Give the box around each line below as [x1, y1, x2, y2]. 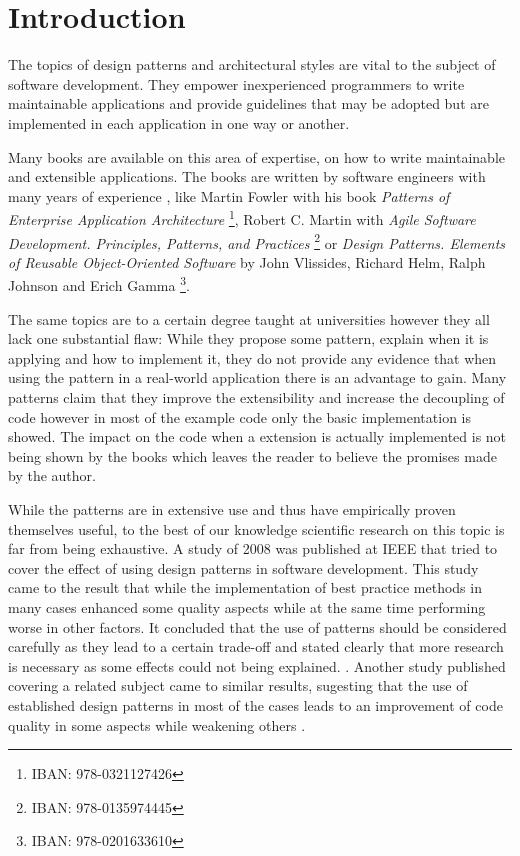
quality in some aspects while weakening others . [8, 714, 306, 735]
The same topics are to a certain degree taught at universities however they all [8, 308, 490, 329]
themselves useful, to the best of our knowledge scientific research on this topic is [8, 518, 505, 539]
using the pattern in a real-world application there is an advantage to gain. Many [8, 367, 507, 388]
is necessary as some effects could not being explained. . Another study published [8, 655, 506, 676]
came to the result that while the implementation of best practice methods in [8, 577, 482, 598]
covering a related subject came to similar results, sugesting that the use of [8, 675, 468, 696]
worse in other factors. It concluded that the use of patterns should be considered [8, 616, 507, 637]
